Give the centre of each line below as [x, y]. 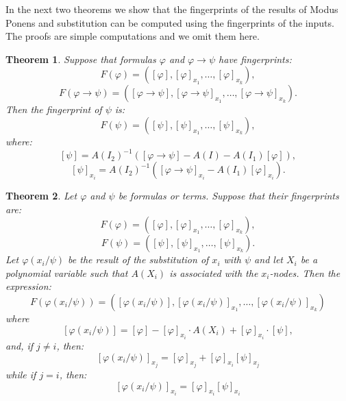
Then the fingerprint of [54, 109]
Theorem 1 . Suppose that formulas [81, 59]
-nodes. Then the [305, 272]
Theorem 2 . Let [41, 196]
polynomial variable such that [67, 272]
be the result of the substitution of [138, 259]
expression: [28, 286]
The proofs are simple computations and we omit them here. [133, 36]
